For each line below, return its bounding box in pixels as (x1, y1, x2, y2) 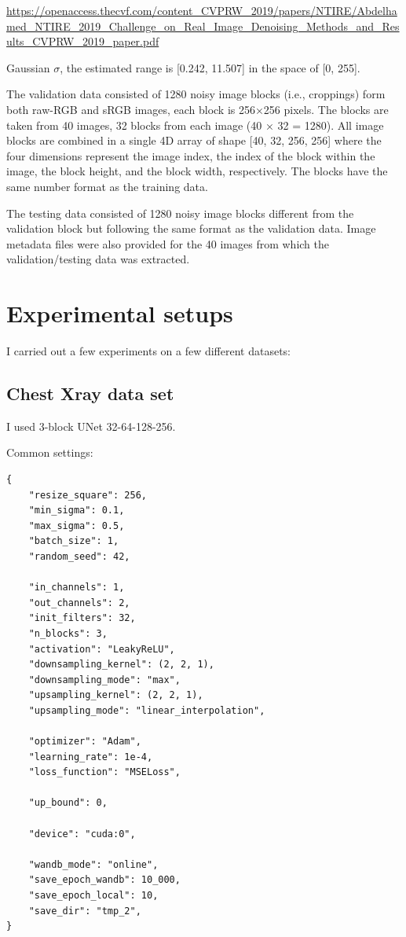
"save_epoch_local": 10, (28, 890, 159, 902)
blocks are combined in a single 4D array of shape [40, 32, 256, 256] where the (6, 132, 382, 149)
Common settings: (6, 444, 93, 461)
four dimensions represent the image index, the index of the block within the (6, 147, 375, 164)
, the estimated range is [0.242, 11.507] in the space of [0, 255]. (60, 59, 360, 75)
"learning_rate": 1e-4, (28, 751, 153, 762)
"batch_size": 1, (28, 535, 119, 547)
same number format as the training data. (6, 178, 208, 194)
